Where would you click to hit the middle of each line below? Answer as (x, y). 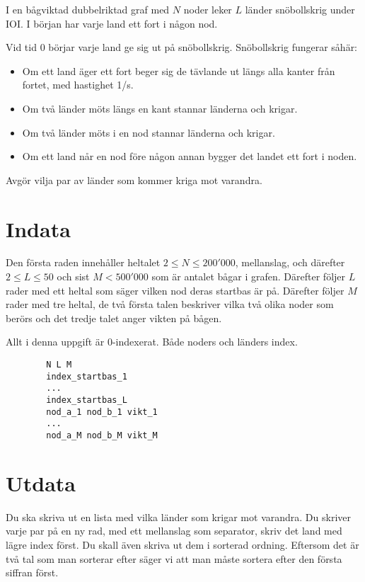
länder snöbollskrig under (300, 9)
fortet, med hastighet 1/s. (78, 85)
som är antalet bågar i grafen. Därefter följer (249, 276)
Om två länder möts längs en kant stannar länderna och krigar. (160, 108)
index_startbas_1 (87, 376)
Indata (38, 228)
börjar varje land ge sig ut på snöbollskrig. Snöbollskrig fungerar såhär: (203, 47)
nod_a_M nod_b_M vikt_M (102, 435)
